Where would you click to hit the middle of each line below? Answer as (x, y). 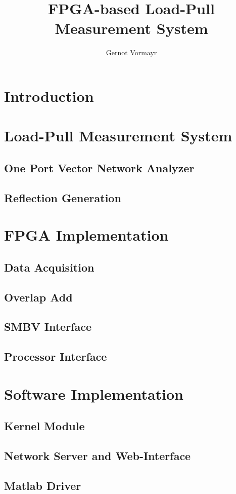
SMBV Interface (48, 327)
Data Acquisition (49, 267)
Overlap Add (38, 297)
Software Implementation (94, 393)
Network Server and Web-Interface (98, 456)
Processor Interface (56, 356)
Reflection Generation (63, 197)
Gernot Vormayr (131, 52)
